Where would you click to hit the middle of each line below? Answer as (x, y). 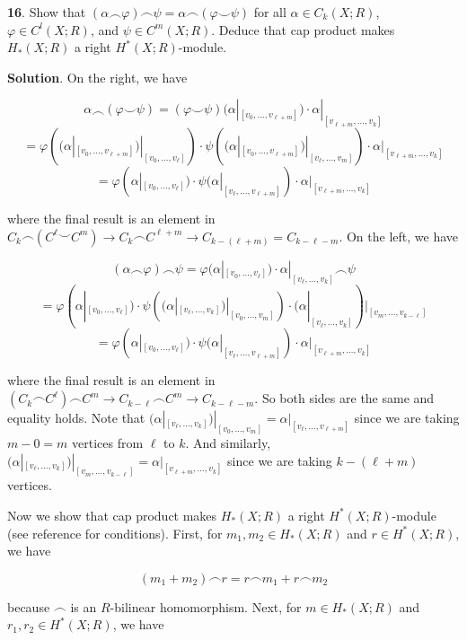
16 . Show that (47, 12)
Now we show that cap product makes (112, 515)
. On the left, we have (398, 236)
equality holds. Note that (76, 418)
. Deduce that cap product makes (303, 29)
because (29, 606)
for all (270, 12)
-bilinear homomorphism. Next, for (206, 606)
